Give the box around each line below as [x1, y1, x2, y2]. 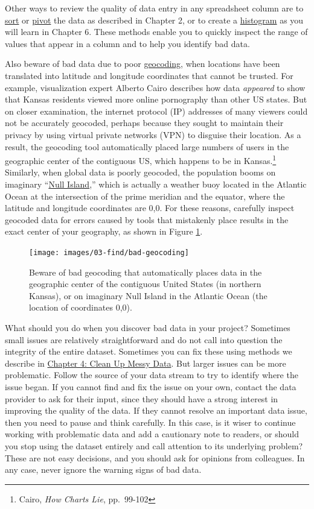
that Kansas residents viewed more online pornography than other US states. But [5, 93, 307, 106]
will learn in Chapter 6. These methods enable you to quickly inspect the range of [5, 25, 308, 38]
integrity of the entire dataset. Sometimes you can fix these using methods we [5, 345, 292, 358]
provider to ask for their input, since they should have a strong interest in [5, 392, 278, 405]
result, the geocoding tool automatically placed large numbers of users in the [5, 140, 289, 153]
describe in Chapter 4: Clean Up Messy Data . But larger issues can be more [5, 356, 286, 369]
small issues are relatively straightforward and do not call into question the [5, 333, 283, 346]
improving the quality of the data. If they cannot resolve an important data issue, [5, 404, 307, 417]
